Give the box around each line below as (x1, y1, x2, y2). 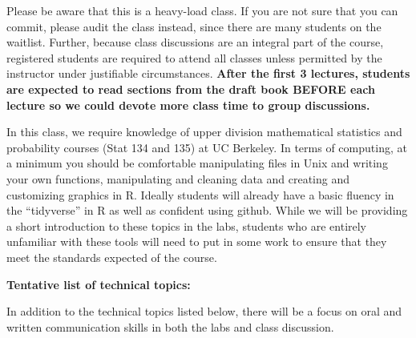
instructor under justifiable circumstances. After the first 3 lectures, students (6, 65, 410, 82)
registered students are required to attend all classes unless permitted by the (6, 49, 382, 66)
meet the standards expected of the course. (6, 248, 217, 265)
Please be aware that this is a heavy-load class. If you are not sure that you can (6, 2, 398, 18)
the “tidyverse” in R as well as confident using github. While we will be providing (6, 202, 408, 219)
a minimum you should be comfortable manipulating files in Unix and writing (6, 155, 388, 171)
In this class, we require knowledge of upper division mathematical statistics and (6, 123, 402, 140)
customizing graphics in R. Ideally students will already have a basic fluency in (6, 186, 394, 203)
